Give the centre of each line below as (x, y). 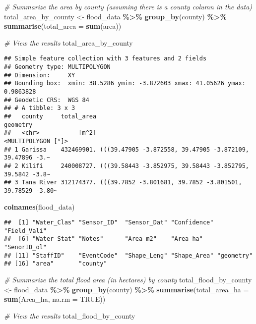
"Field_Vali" (25, 231)
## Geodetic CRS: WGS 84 (47, 100)
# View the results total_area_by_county (68, 42)
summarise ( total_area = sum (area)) (63, 26)
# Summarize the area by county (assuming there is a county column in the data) (128, 6)
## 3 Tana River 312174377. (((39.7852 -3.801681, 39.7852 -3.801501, (123, 183)
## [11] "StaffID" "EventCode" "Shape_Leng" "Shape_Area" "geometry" (128, 255)
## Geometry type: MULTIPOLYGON (57, 67)
